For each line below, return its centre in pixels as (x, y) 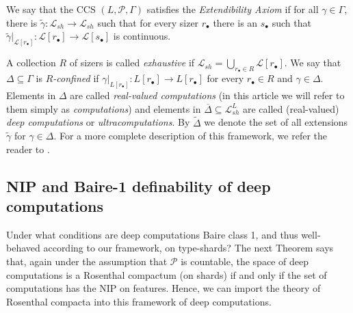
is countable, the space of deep (245, 261)
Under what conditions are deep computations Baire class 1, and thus (152, 234)
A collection (31, 63)
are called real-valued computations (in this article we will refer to (207, 95)
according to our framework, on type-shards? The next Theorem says (188, 248)
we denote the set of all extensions (276, 122)
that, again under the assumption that (87, 261)
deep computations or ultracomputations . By (98, 122)
